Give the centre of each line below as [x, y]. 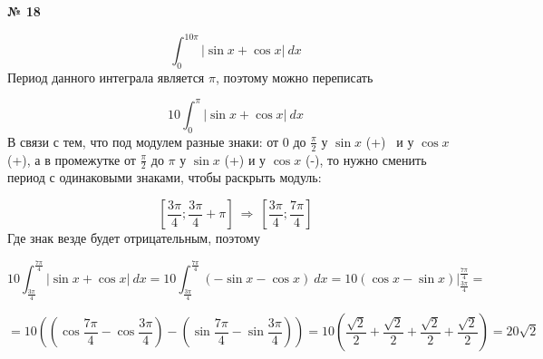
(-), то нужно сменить [366, 159]
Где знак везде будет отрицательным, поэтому [134, 238]
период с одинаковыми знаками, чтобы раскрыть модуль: [165, 177]
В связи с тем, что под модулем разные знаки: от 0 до [157, 141]
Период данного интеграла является [106, 77]
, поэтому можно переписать [294, 77]
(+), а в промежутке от [72, 159]
